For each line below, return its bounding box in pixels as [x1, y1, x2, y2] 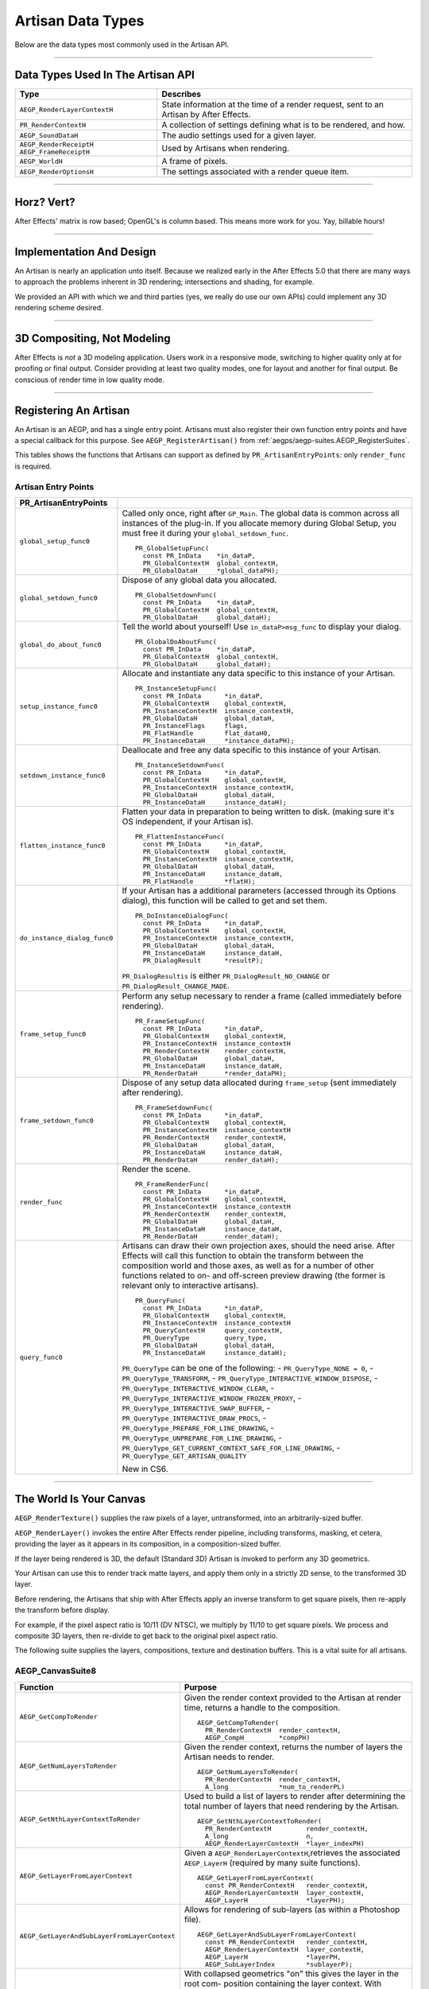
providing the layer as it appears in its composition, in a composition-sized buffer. [14, 1539, 282, 1549]
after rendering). [122, 1087, 184, 1098]
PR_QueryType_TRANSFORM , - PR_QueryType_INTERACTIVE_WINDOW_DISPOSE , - [122, 1372, 378, 1384]
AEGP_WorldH [19, 157, 63, 165]
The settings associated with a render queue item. [161, 166, 350, 177]
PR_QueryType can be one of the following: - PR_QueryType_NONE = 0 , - [122, 1362, 373, 1373]
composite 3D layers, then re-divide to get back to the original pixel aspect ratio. [14, 1631, 278, 1641]
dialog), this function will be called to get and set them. [122, 895, 327, 906]
